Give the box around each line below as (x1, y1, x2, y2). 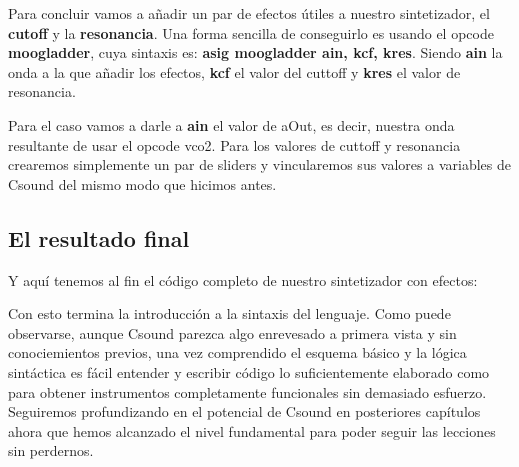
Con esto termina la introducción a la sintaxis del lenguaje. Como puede (8, 303, 451, 324)
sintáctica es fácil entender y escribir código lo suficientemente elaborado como (8, 361, 490, 382)
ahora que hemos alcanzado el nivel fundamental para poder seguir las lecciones (8, 420, 496, 441)
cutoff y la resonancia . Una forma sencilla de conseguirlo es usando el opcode (8, 22, 494, 43)
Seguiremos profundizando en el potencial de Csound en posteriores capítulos (8, 401, 481, 422)
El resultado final (8, 222, 190, 253)
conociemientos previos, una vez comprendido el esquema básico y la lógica (8, 342, 467, 363)
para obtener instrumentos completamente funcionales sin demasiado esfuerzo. (8, 381, 487, 402)
